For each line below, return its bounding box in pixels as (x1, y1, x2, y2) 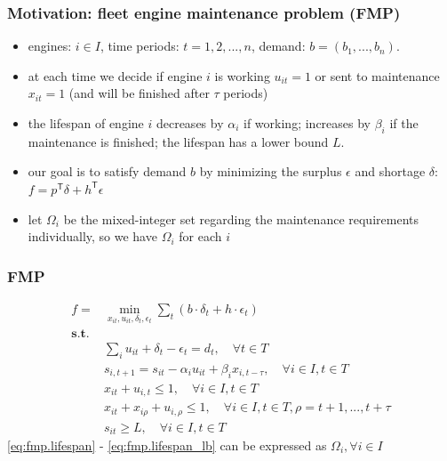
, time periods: (100, 36, 180, 55)
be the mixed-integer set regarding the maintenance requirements (63, 209, 419, 228)
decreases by (156, 114, 224, 132)
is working (214, 66, 270, 85)
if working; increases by (243, 114, 371, 132)
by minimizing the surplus (199, 162, 342, 181)
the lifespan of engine (28, 114, 144, 132)
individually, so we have (28, 227, 157, 246)
